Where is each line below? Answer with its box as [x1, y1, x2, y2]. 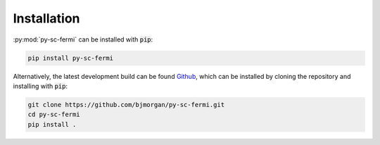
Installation [13, 11, 80, 26]
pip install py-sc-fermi [27, 53, 114, 62]
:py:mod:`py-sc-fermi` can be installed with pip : [13, 35, 153, 44]
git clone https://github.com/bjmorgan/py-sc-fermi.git [27, 101, 225, 108]
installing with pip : [13, 82, 68, 90]
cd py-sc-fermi [27, 111, 80, 119]
